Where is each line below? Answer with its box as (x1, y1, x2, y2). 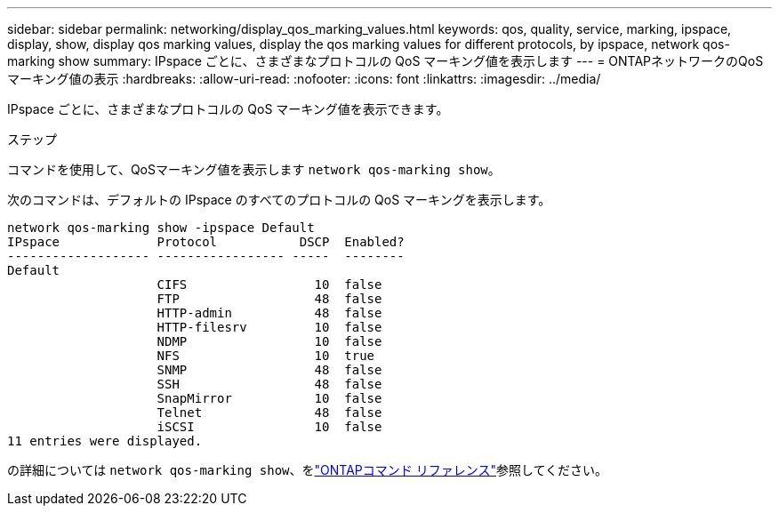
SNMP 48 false (157, 363, 382, 377)
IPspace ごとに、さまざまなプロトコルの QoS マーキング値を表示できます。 (7, 101, 449, 116)
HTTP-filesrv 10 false (157, 320, 382, 334)
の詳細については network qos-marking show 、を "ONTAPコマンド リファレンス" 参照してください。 (7, 462, 608, 477)
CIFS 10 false (157, 277, 382, 292)
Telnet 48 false (157, 405, 382, 420)
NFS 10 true (157, 349, 375, 363)
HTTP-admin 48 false (157, 306, 382, 320)
